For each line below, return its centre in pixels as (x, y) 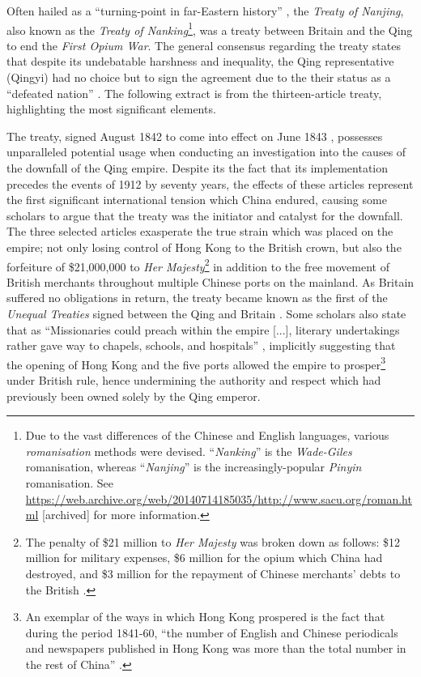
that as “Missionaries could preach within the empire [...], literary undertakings (203, 329)
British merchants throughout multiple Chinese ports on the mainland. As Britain (210, 281)
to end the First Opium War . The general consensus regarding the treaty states (204, 45)
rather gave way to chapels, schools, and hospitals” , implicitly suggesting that (201, 345)
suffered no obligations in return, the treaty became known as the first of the (197, 298)
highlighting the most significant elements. (111, 109)
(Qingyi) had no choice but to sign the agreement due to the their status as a (199, 77)
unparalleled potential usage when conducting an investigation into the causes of (206, 152)
